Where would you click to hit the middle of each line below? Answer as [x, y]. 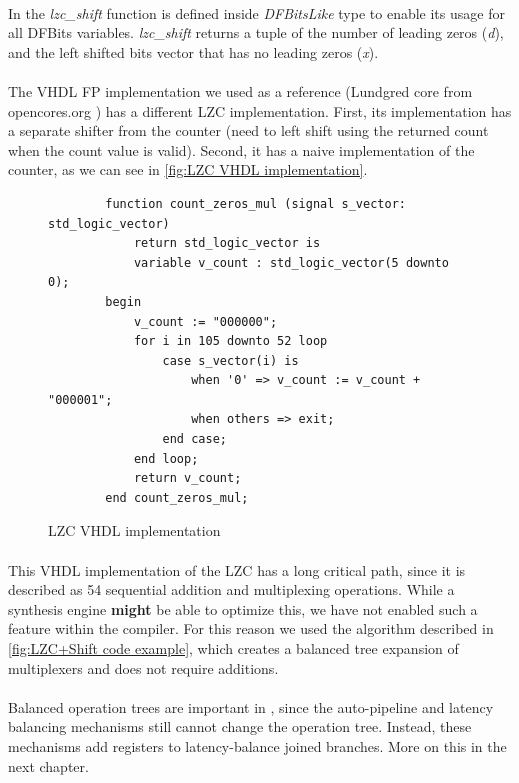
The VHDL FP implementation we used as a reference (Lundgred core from [240, 90]
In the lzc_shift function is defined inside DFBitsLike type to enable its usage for [256, 12]
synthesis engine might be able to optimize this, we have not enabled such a [243, 608]
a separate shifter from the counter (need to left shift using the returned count [248, 130]
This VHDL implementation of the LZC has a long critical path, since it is [237, 569]
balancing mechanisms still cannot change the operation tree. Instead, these [240, 726]
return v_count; [187, 478]
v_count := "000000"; [205, 321]
